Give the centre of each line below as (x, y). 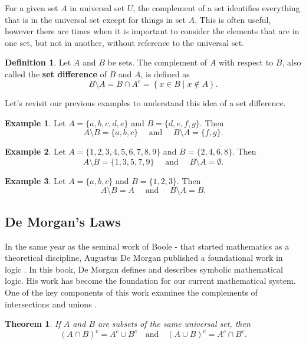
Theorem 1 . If (33, 324)
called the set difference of (56, 73)
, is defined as (165, 73)
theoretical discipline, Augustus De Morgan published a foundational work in (144, 258)
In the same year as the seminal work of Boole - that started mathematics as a (147, 246)
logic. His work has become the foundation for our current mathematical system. (150, 281)
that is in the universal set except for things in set (95, 19)
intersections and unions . (51, 304)
